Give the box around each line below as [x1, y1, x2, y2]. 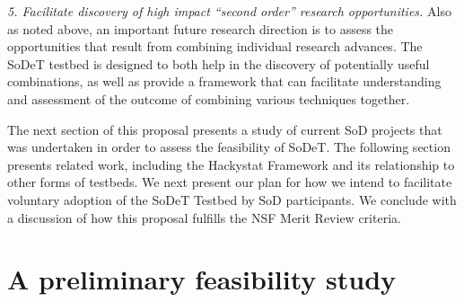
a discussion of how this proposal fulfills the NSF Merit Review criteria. [7, 208, 401, 226]
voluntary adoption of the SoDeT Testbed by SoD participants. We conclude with [7, 190, 457, 209]
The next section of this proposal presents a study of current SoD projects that [7, 120, 442, 138]
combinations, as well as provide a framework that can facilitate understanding [7, 72, 442, 91]
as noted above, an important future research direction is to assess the [7, 19, 394, 38]
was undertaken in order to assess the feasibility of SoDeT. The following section [7, 138, 451, 156]
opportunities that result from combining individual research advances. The [7, 37, 423, 56]
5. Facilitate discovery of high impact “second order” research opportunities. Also [7, 2, 451, 20]
